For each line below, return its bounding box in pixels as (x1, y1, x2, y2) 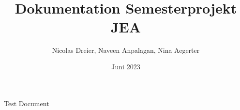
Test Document (4, 98, 49, 108)
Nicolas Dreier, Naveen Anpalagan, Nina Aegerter (52, 45, 200, 55)
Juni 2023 (111, 61, 140, 71)
